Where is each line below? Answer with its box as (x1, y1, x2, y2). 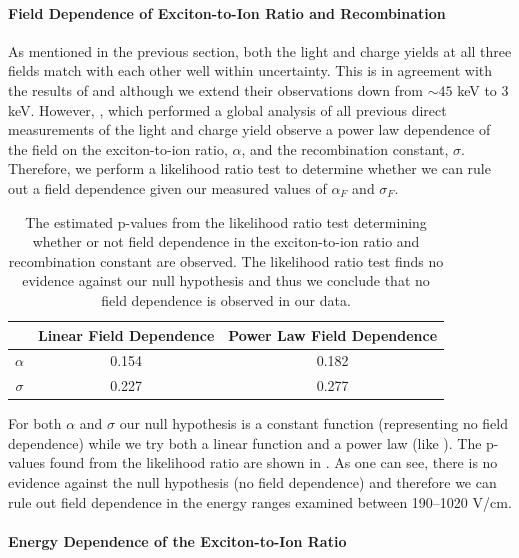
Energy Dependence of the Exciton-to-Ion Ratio (8, 530, 347, 551)
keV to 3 (457, 79, 509, 100)
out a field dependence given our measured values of (8, 177, 327, 198)
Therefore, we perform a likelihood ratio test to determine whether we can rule (8, 158, 491, 179)
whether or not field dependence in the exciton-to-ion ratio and (32, 231, 420, 252)
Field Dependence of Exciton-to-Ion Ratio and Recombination (8, 2, 446, 23)
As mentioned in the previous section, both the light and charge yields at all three (8, 40, 512, 61)
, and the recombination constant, (241, 138, 449, 159)
